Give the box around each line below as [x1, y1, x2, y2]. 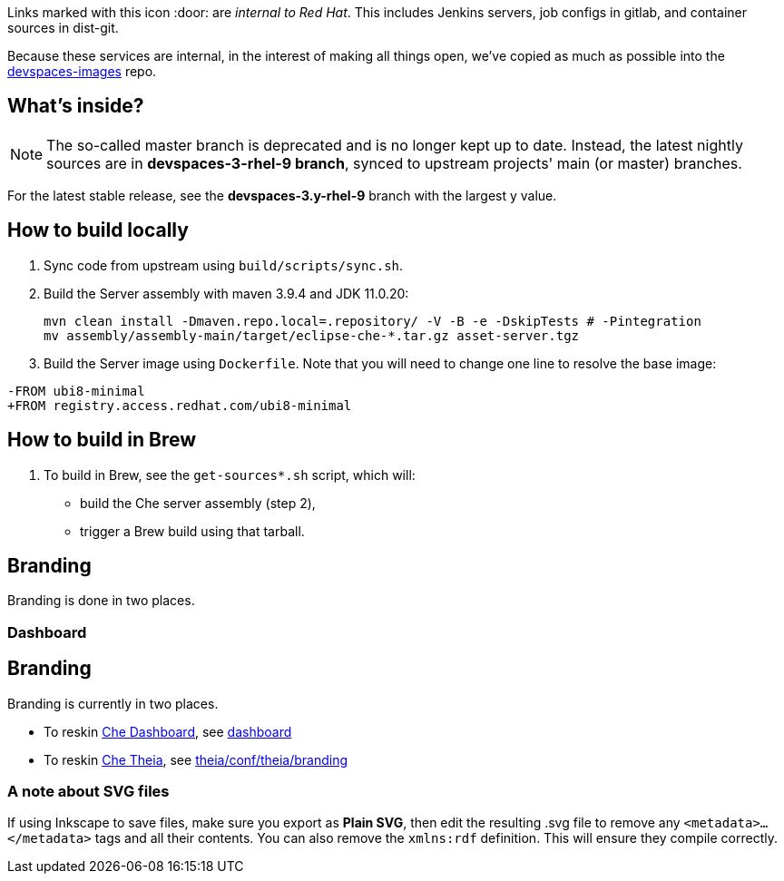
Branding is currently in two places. [7, 695, 219, 711]
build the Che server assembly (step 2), [80, 494, 316, 511]
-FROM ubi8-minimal [7, 383, 145, 398]
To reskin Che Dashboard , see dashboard [44, 723, 292, 739]
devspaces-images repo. [7, 64, 157, 79]
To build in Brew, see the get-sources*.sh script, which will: [44, 466, 416, 483]
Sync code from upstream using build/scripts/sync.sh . [44, 257, 404, 273]
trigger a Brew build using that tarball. [80, 523, 305, 539]
